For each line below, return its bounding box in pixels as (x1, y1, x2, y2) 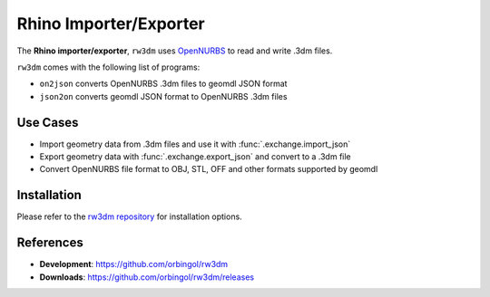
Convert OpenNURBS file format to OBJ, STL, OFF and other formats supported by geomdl (39, 164, 378, 175)
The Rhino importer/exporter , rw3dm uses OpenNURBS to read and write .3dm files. (16, 45, 333, 56)
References (16, 235, 83, 251)
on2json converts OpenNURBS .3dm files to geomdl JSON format (39, 78, 288, 90)
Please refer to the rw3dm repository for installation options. (16, 211, 242, 222)
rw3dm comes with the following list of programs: (16, 62, 201, 72)
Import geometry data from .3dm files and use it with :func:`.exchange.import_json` (39, 139, 351, 149)
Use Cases (16, 114, 79, 130)
